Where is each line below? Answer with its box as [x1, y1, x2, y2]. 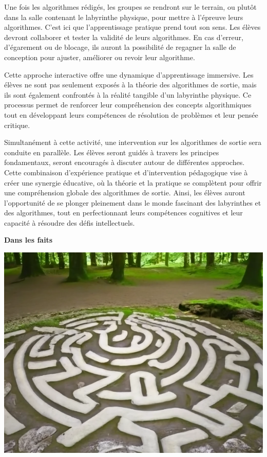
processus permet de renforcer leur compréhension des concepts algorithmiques [4, 99, 252, 110]
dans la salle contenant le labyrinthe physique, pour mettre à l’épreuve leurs [4, 11, 243, 22]
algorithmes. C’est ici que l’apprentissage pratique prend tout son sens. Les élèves [4, 22, 261, 32]
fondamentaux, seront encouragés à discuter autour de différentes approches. [4, 157, 245, 168]
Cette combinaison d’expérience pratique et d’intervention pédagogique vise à [4, 167, 248, 177]
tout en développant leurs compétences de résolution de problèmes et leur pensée [4, 109, 258, 120]
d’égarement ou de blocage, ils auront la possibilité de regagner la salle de [4, 42, 236, 52]
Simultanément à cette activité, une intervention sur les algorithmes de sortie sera [4, 137, 262, 148]
